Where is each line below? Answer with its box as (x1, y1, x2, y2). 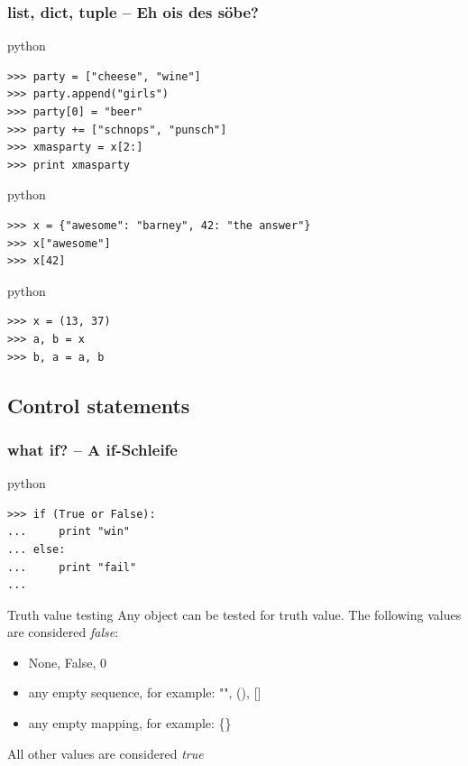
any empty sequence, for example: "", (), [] (28, 683, 262, 702)
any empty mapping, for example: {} (28, 714, 232, 733)
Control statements (7, 391, 190, 419)
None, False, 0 (28, 652, 107, 671)
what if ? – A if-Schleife (7, 438, 178, 460)
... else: (7, 542, 66, 556)
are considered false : (7, 623, 119, 641)
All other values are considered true (7, 743, 204, 762)
